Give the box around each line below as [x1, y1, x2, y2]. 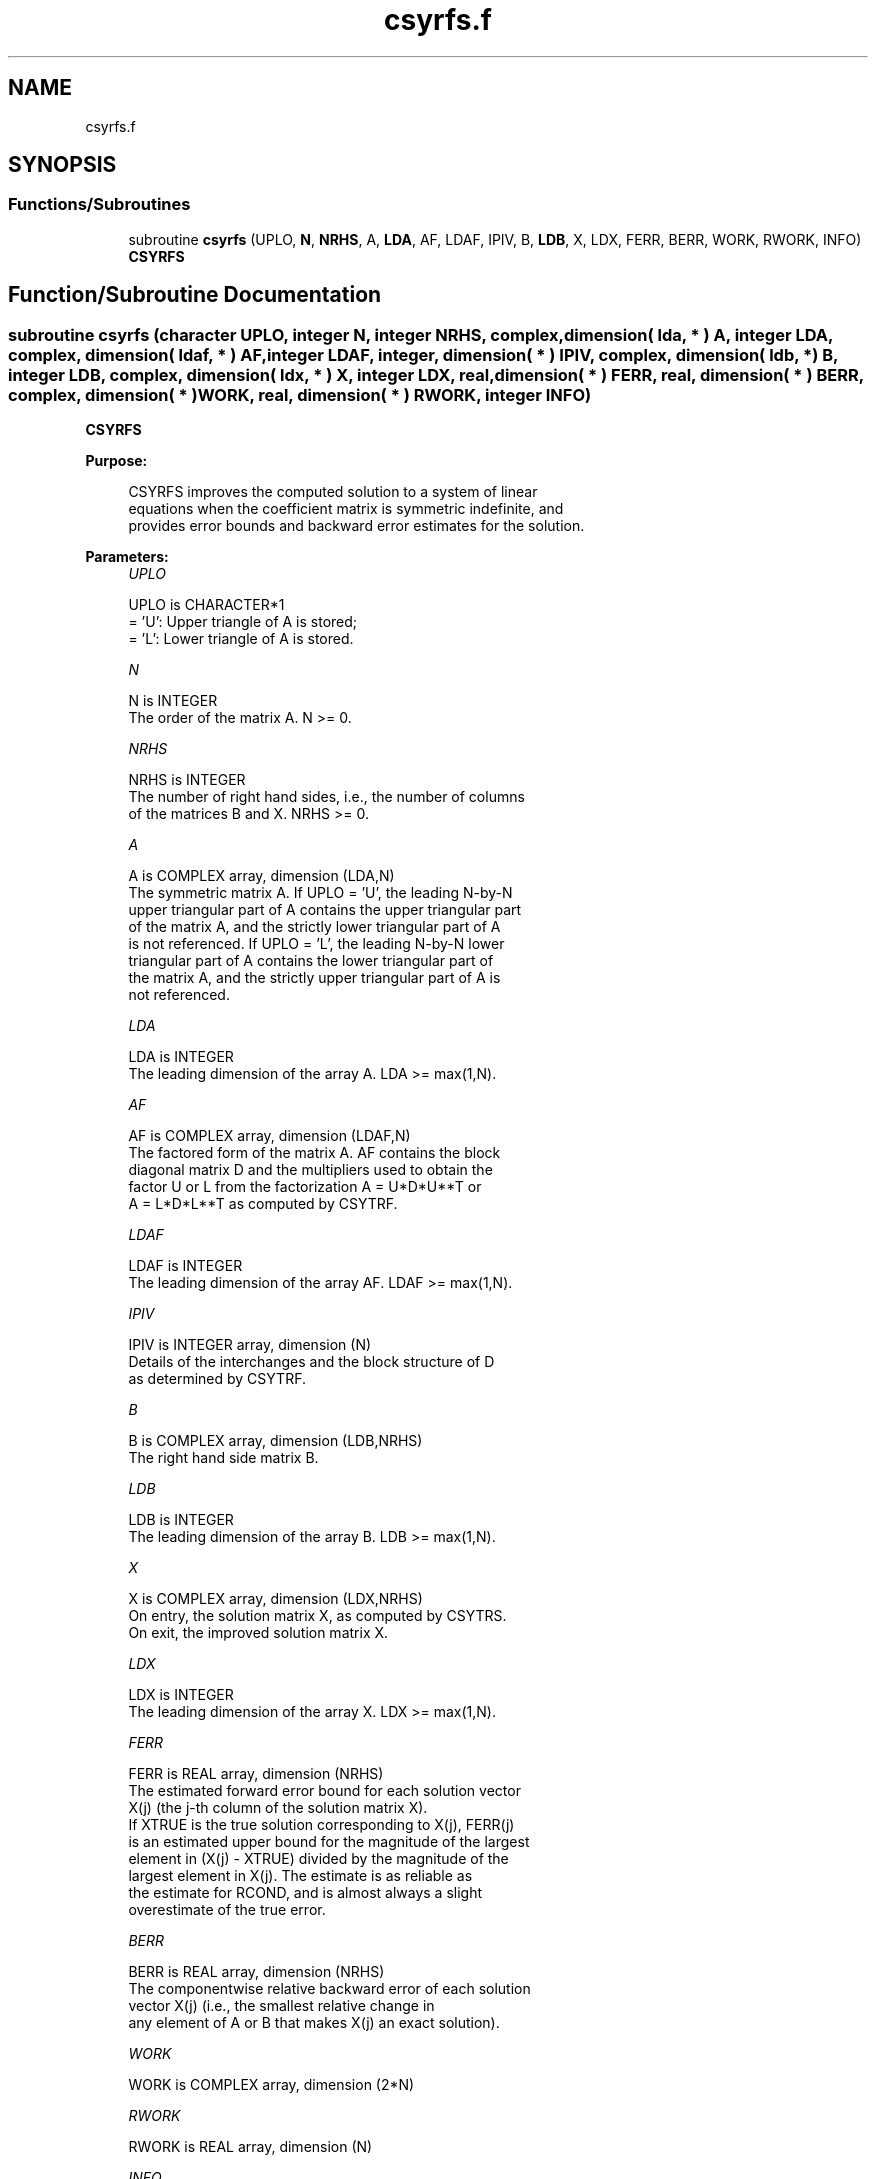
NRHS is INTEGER [128, 771, 246, 789]
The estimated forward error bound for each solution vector [128, 1782, 521, 1800]
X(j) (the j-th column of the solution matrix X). [128, 1799, 428, 1817]
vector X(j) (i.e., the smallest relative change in [128, 1997, 435, 2015]
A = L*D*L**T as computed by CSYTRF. [128, 1195, 398, 1213]
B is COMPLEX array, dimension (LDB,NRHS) [128, 1432, 423, 1450]
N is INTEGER [128, 692, 218, 710]
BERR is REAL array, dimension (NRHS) [128, 1963, 385, 1981]
